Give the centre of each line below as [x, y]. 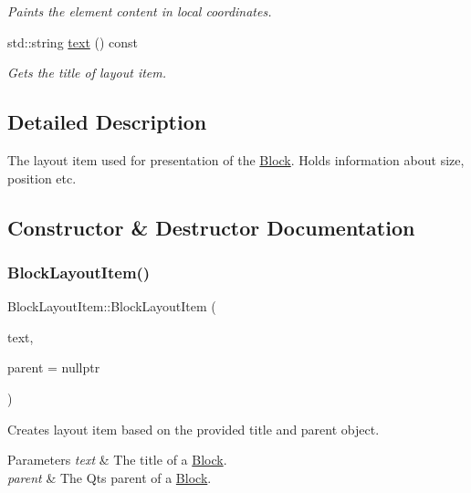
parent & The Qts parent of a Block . [110, 477]
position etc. [42, 178]
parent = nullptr [54, 367]
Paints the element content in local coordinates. [140, 11]
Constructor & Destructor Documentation [211, 227]
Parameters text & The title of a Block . [117, 460]
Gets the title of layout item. [87, 73]
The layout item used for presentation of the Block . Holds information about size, [236, 159]
